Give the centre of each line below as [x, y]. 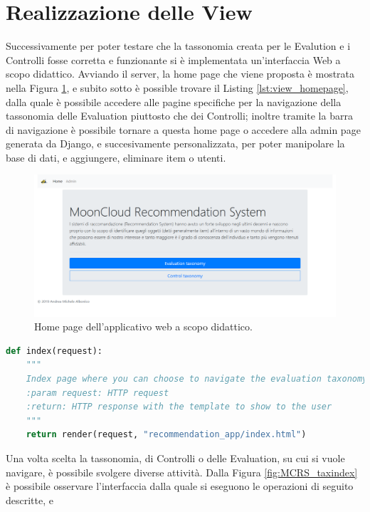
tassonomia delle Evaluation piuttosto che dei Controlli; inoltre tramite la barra [179, 116]
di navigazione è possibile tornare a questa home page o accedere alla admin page [183, 129]
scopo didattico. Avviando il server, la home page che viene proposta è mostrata [180, 74]
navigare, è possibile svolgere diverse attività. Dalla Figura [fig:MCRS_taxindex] [182, 472]
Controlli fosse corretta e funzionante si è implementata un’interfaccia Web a [173, 59]
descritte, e [30, 500]
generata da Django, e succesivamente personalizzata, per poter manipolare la [175, 143]
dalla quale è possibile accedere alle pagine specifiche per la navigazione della [174, 101]
